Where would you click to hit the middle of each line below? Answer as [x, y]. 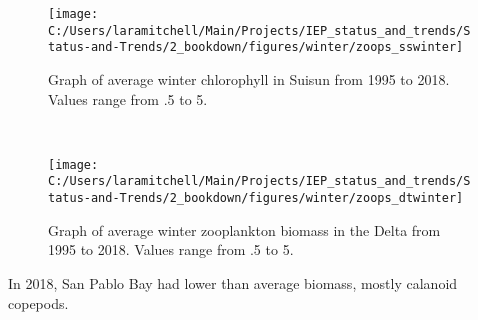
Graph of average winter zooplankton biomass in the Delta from [244, 229]
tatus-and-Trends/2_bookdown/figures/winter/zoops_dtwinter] [256, 198]
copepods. [38, 302]
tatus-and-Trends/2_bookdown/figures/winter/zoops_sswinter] [256, 47]
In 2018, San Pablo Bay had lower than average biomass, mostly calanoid [233, 282]
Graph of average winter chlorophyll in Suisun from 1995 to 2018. [249, 78]
